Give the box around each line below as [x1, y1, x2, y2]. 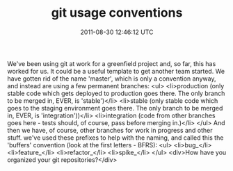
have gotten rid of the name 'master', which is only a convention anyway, [7, 74, 216, 83]
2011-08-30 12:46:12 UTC [80, 28, 154, 36]
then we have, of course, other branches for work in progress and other [7, 126, 214, 134]
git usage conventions [51, 5, 183, 21]
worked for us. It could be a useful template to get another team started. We [7, 67, 225, 75]
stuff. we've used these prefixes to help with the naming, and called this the [7, 133, 224, 142]
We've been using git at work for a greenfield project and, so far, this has [7, 59, 216, 67]
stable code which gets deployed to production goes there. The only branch [7, 89, 225, 97]
